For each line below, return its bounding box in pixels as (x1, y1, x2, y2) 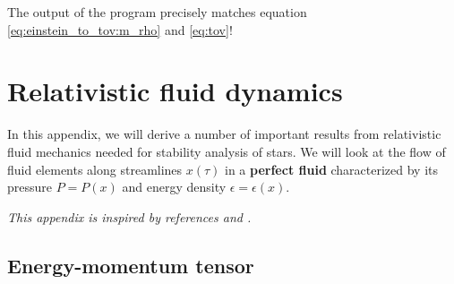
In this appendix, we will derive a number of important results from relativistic (7, 125, 441, 143)
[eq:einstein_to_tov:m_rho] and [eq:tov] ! (7, 20, 233, 39)
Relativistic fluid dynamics (7, 73, 343, 109)
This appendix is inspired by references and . (7, 207, 252, 226)
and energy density (122, 177, 227, 196)
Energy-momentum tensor (7, 251, 254, 279)
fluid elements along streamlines (7, 159, 183, 178)
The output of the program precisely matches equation (7, 3, 307, 21)
